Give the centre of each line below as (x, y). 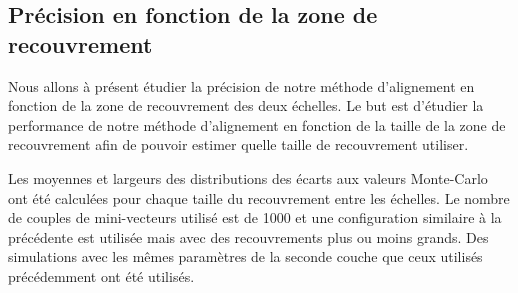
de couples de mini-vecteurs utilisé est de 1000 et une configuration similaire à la (255, 217)
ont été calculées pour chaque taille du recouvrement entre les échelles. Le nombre (259, 197)
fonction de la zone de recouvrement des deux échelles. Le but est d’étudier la (246, 105)
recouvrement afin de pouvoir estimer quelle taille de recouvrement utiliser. (238, 144)
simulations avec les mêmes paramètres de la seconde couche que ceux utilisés (245, 256)
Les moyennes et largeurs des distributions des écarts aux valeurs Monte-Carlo (248, 177)
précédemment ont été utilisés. (101, 275)
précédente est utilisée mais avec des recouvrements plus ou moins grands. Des (248, 236)
